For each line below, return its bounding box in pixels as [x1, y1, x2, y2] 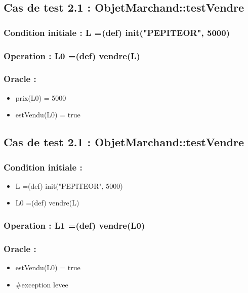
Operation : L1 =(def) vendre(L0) [4, 219, 145, 231]
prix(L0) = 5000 [15, 92, 66, 103]
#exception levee [15, 279, 68, 289]
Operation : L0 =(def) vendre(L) [4, 49, 140, 62]
